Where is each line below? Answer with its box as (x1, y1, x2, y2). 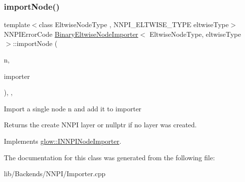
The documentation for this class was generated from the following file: (4, 152, 215, 162)
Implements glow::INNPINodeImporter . (4, 136, 121, 146)
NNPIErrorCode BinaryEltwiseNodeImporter (4, 29, 138, 39)
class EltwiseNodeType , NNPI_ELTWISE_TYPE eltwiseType (39, 19, 229, 30)
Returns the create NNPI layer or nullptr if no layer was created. (4, 120, 197, 130)
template (4, 19, 30, 30)
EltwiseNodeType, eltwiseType (149, 29, 241, 39)
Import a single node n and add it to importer (4, 103, 142, 113)
